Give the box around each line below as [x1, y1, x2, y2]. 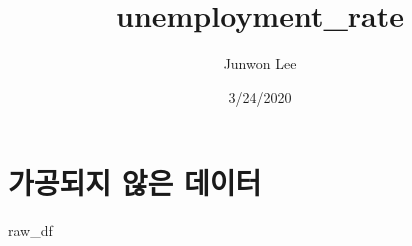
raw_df [8, 220, 53, 241]
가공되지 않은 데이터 [8, 162, 262, 203]
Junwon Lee [223, 53, 297, 74]
